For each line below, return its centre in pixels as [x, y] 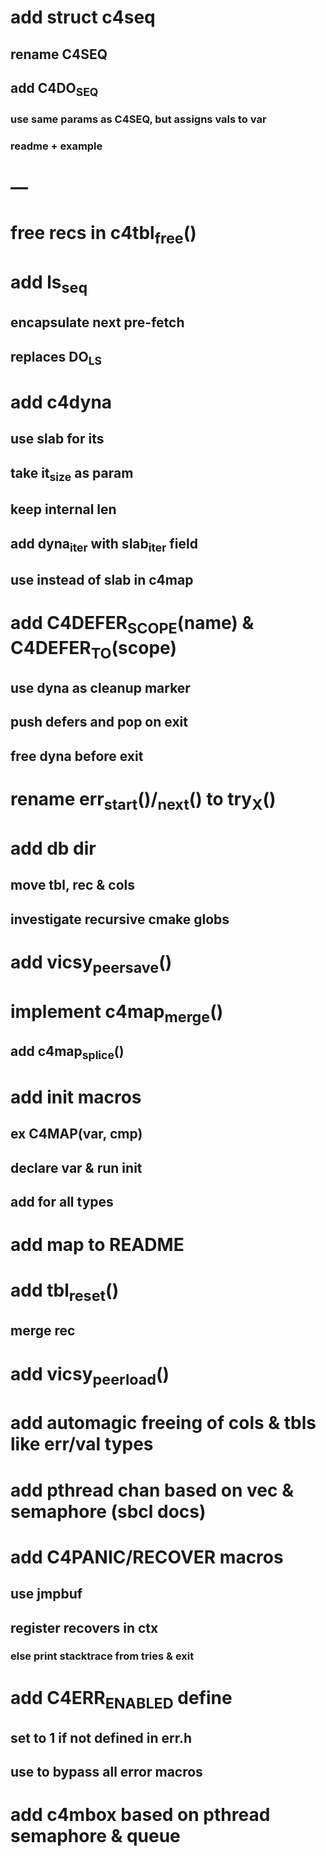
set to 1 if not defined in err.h [101, 1737]
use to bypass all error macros [106, 1772]
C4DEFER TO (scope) [93, 650]
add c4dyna [61, 402]
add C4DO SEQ [54, 89]
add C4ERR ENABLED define [121, 1699]
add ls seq [49, 284]
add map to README [97, 1245]
